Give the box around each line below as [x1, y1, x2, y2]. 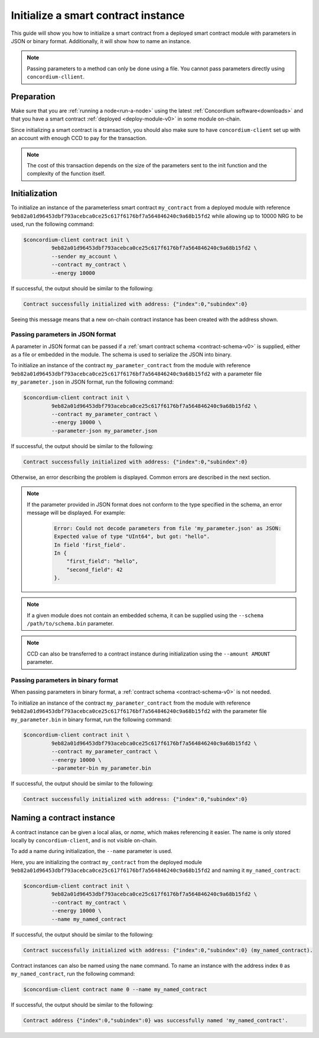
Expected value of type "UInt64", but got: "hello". [54, 533, 210, 540]
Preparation [11, 92, 56, 102]
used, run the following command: [11, 220, 95, 228]
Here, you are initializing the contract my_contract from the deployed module [11, 858, 202, 865]
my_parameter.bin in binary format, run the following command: [11, 716, 172, 723]
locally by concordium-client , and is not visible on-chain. [11, 836, 158, 844]
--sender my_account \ [51, 253, 118, 259]
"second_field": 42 [66, 566, 123, 573]
